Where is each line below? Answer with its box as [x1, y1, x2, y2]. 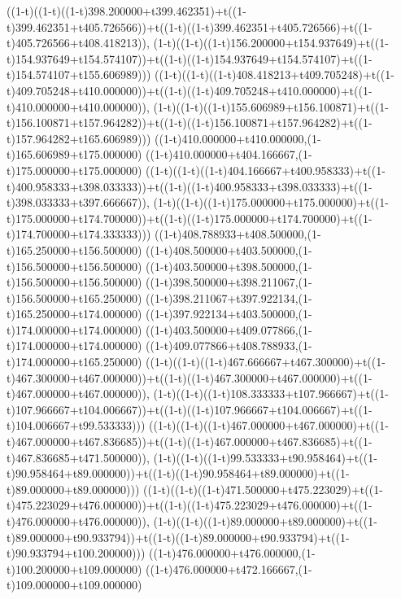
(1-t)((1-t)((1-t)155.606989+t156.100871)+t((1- [153, 98, 389, 115]
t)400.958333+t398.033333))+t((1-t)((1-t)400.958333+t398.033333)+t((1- [7, 177, 373, 195]
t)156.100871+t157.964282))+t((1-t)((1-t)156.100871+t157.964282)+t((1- [7, 114, 373, 131]
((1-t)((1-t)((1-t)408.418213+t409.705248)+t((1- [155, 66, 394, 83]
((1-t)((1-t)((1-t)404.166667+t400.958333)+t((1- [146, 161, 386, 178]
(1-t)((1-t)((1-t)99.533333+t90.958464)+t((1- [153, 448, 377, 466]
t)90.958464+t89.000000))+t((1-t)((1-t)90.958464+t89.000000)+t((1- [7, 465, 350, 482]
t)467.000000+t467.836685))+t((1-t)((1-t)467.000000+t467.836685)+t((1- [7, 433, 373, 450]
